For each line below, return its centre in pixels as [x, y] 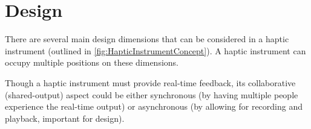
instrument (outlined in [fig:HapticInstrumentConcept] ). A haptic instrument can [155, 50]
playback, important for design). [65, 118]
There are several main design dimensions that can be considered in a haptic [147, 39]
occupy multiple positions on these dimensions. [92, 62]
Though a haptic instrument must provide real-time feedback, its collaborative [150, 82]
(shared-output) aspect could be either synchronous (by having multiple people [152, 94]
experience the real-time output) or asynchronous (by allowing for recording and [154, 106]
